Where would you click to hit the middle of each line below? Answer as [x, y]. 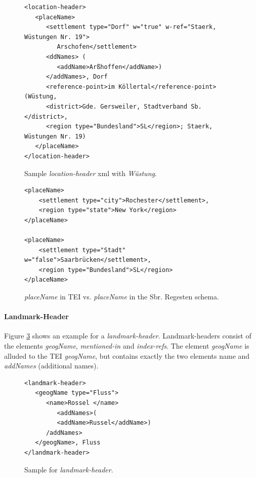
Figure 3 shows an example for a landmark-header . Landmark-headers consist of [128, 336]
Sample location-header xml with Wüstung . [91, 173]
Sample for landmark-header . [69, 469]
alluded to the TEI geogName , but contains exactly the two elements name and [127, 355]
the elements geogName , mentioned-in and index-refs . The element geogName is [127, 346]
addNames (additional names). [51, 366]
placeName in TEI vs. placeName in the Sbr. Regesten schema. [122, 297]
